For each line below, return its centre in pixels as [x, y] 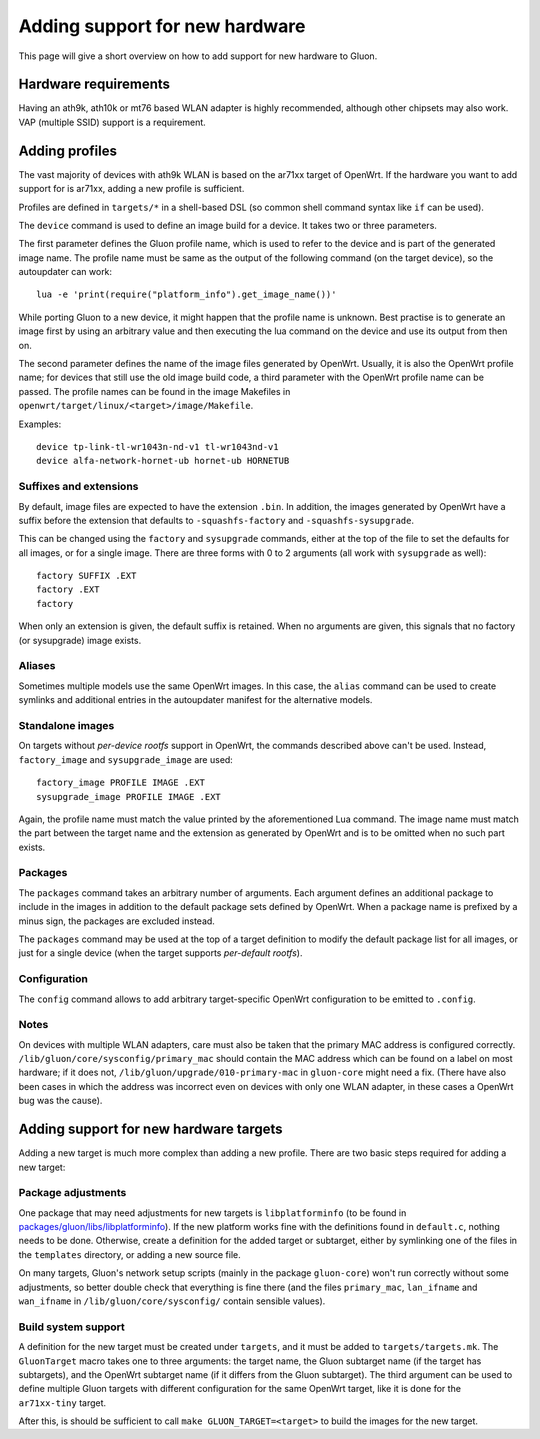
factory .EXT [68, 589]
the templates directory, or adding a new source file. [130, 1254]
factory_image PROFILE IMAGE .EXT [120, 783]
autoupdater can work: [65, 272]
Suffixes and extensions [78, 487]
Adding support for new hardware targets [151, 1129]
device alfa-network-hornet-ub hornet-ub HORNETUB [163, 461]
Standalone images [66, 725]
